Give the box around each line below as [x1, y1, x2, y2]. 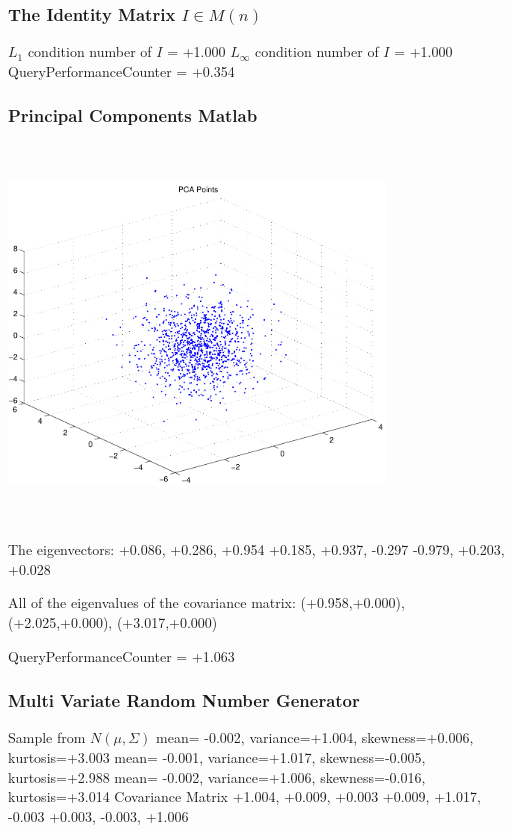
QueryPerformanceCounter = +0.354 [8, 60, 235, 81]
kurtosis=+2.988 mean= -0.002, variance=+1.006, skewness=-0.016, [8, 766, 426, 787]
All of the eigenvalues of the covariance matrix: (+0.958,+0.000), [8, 592, 405, 613]
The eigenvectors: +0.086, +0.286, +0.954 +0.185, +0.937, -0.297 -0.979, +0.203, [8, 539, 505, 560]
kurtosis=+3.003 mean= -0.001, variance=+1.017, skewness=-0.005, [8, 746, 426, 767]
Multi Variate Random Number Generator [8, 688, 360, 713]
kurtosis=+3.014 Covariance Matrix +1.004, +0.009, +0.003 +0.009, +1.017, [8, 786, 481, 807]
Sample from [8, 727, 86, 748]
